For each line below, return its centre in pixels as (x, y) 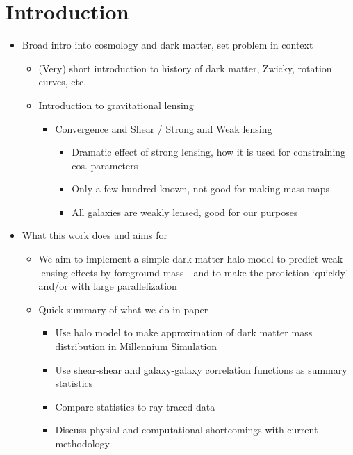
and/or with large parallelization (108, 286)
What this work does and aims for (95, 235)
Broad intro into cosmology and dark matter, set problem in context (167, 45)
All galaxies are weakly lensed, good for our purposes (185, 212)
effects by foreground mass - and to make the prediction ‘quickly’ (210, 272)
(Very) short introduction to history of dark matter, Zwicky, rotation (185, 68)
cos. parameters (105, 165)
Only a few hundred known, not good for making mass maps (201, 189)
